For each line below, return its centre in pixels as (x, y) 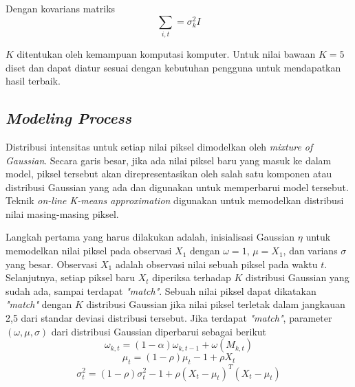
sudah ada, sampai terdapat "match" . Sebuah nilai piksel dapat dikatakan (161, 290)
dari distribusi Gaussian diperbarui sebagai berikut (159, 331)
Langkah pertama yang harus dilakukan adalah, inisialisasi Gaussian (150, 237)
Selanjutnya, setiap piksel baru (71, 277)
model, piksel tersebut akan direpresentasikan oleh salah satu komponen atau (169, 174)
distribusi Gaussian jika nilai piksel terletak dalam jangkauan (216, 304)
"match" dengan (39, 304)
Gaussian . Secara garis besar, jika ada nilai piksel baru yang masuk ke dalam (169, 160)
